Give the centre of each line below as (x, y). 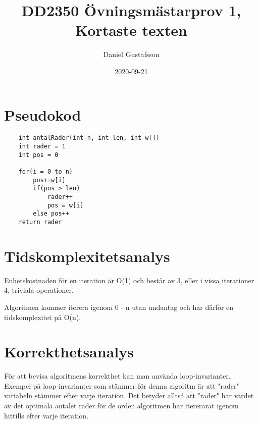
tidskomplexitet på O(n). (43, 317)
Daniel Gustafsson (131, 54)
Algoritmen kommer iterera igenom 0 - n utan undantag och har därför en (119, 307)
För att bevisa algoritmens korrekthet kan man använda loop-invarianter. (117, 376)
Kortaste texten (131, 30)
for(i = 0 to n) (46, 172)
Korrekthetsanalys (69, 352)
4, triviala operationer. (39, 290)
